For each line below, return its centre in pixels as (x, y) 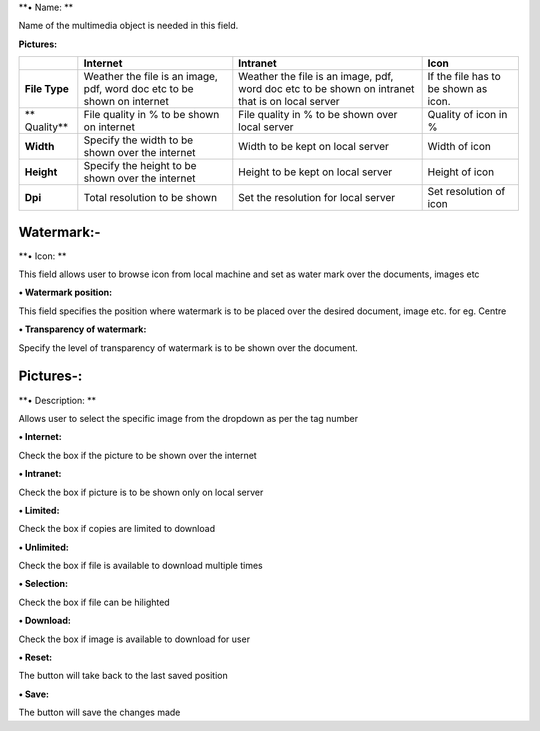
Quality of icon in (467, 115)
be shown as (457, 89)
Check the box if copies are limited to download (116, 529)
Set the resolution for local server (317, 198)
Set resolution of (466, 192)
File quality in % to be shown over (318, 115)
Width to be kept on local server (314, 147)
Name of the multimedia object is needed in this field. (128, 26)
